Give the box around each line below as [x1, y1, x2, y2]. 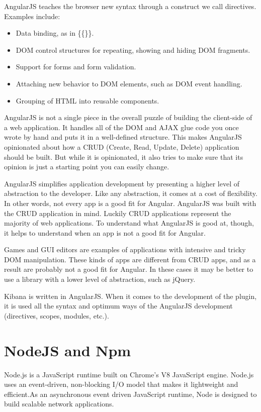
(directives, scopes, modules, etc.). [4, 310, 109, 321]
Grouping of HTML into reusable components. [16, 95, 159, 106]
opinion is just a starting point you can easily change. [4, 161, 169, 172]
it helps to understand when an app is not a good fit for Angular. [4, 227, 206, 238]
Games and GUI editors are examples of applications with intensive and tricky [4, 244, 246, 255]
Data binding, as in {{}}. [16, 28, 94, 38]
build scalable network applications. [4, 398, 114, 409]
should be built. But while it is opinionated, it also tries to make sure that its [4, 151, 243, 162]
